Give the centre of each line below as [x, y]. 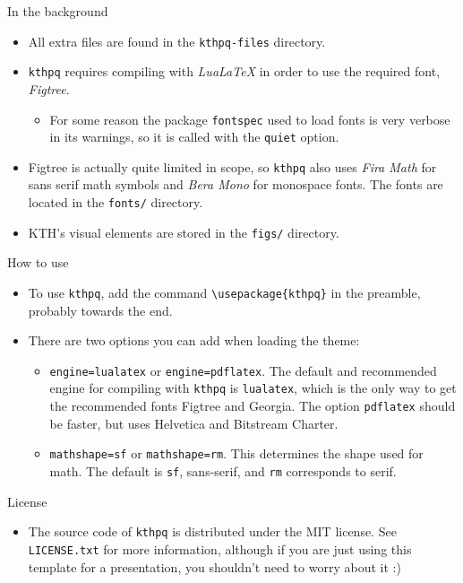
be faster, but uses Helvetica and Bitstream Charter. [194, 423]
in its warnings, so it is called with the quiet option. [194, 137]
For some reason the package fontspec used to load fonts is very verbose [250, 119]
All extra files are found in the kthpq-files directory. [177, 41]
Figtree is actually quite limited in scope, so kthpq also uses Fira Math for [232, 166]
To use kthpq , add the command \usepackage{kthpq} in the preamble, [224, 292]
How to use [38, 262]
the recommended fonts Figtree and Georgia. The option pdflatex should [253, 406]
